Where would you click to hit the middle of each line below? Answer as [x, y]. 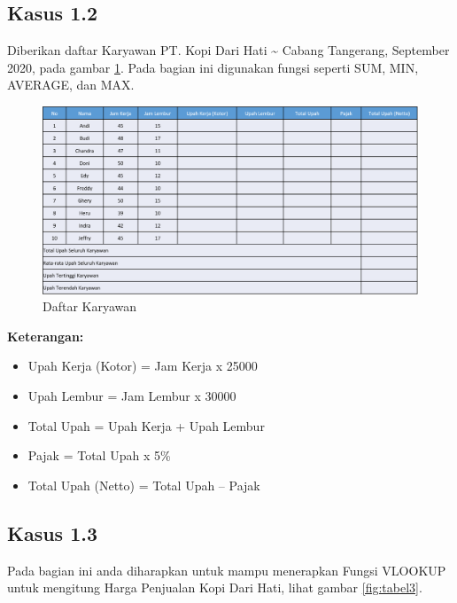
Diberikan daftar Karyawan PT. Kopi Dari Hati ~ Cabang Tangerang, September [228, 50]
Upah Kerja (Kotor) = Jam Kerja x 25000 [143, 366]
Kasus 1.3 [53, 533]
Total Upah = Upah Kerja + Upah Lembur [146, 425]
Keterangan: [46, 336]
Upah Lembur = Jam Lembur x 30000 [132, 395]
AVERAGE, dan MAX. [71, 85]
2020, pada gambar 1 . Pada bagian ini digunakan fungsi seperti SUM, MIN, [213, 67]
